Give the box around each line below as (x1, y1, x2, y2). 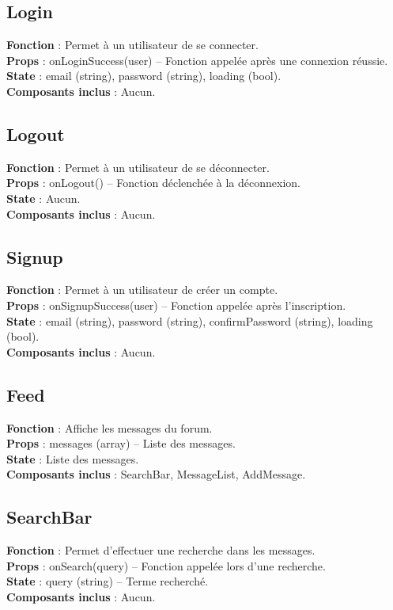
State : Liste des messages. (6, 450, 139, 467)
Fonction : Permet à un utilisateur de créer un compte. (6, 281, 278, 298)
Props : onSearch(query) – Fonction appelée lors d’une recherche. (6, 557, 326, 574)
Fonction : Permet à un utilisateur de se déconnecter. (6, 158, 270, 175)
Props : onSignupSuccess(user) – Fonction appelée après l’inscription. (6, 296, 346, 313)
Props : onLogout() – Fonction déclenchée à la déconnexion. (6, 174, 300, 191)
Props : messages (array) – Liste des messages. (6, 435, 236, 452)
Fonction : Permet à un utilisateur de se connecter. (6, 36, 259, 53)
